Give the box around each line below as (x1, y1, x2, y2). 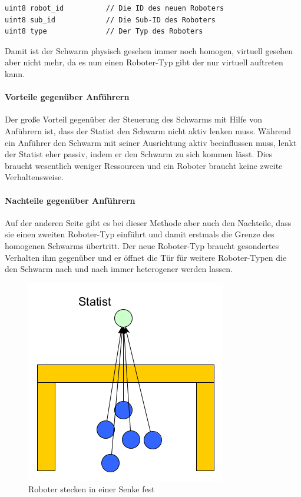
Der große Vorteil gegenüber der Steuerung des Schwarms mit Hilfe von (5, 113, 262, 125)
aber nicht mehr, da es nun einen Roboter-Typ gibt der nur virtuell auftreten (5, 56, 283, 68)
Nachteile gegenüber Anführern (5, 194, 135, 206)
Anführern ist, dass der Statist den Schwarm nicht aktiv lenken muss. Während (5, 124, 292, 137)
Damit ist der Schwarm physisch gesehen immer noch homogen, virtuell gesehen (5, 44, 293, 57)
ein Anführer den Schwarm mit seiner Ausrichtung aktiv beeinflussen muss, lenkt (5, 136, 297, 148)
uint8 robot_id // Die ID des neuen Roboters (5, 4, 224, 12)
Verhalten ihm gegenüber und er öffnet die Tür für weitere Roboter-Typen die (5, 251, 287, 263)
